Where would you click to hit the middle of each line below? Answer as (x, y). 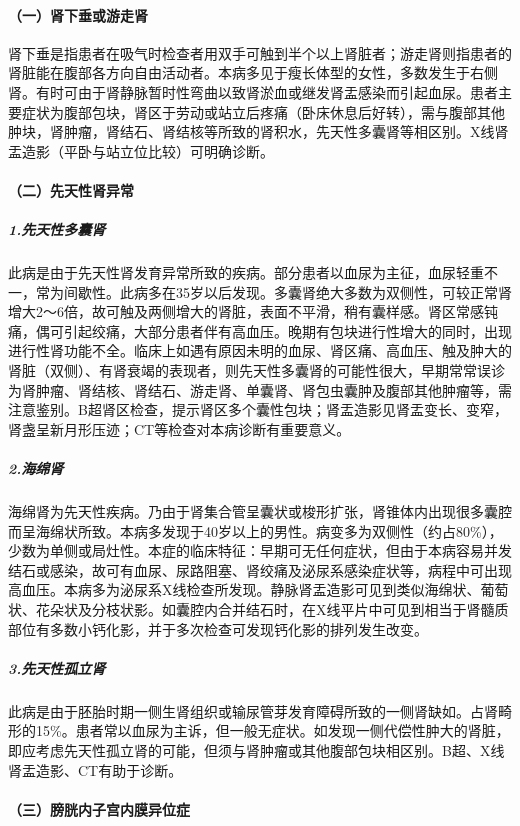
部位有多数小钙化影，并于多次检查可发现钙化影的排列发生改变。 (218, 628)
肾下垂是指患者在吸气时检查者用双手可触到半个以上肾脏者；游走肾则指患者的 (260, 52)
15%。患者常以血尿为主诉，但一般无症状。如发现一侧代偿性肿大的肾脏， (272, 730)
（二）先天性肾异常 (71, 189)
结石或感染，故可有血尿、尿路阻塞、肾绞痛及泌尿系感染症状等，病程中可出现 (260, 569)
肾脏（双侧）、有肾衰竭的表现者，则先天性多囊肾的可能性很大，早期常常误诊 (256, 370)
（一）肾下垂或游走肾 (78, 14)
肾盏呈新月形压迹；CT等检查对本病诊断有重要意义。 (179, 428)
